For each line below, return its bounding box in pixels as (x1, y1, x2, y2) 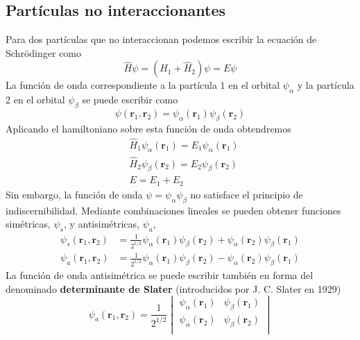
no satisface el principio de (190, 187, 303, 201)
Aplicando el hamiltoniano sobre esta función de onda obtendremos (6, 121, 291, 135)
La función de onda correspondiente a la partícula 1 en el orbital (6, 78, 280, 92)
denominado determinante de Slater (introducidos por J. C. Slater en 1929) (6, 281, 341, 296)
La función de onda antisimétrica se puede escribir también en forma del (6, 267, 314, 282)
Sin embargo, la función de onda (6, 187, 143, 201)
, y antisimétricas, (63, 216, 139, 231)
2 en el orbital (6, 92, 65, 107)
